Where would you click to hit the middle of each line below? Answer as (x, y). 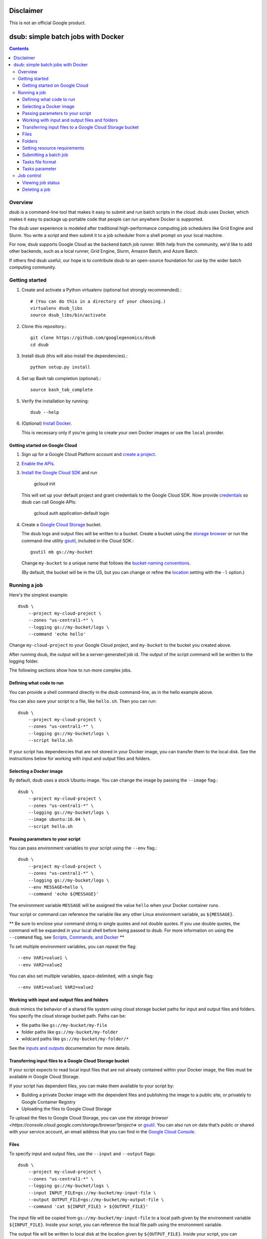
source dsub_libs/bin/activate (68, 315)
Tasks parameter (40, 169)
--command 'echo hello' (57, 634)
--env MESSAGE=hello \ (56, 887)
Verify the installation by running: (55, 401)
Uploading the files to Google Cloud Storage (67, 1109)
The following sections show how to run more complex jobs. (70, 670)
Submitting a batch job (45, 155)
